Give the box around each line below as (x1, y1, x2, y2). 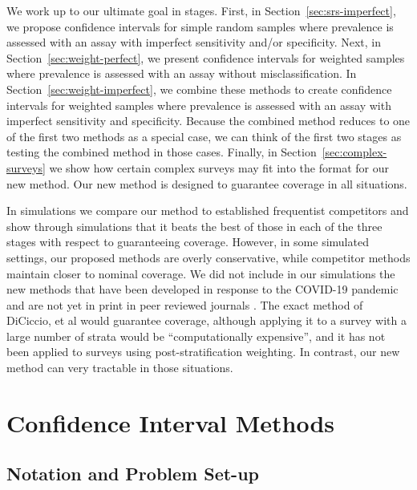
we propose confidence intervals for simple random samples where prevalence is (6, 18, 394, 34)
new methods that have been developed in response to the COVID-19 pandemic (6, 281, 399, 298)
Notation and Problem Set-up (6, 461, 259, 486)
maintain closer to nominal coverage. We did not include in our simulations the (6, 265, 395, 281)
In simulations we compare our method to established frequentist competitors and (6, 202, 409, 219)
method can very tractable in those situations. (6, 359, 233, 376)
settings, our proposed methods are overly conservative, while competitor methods (6, 249, 411, 265)
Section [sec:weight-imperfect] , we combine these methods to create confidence (6, 80, 392, 97)
